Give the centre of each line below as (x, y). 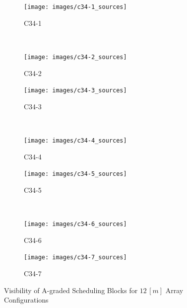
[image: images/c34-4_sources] (75, 140)
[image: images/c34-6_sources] (75, 224)
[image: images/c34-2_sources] (75, 57)
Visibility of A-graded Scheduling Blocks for (71, 290)
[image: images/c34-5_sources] (75, 174)
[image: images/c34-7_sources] (75, 258)
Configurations (26, 300)
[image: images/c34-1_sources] (75, 7)
